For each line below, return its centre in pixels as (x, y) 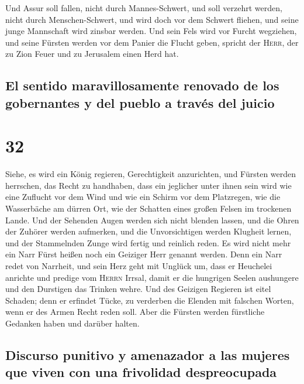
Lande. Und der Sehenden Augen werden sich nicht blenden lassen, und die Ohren (152, 220)
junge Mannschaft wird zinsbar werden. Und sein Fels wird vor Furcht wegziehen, (151, 31)
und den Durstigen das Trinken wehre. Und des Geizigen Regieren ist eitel (138, 289)
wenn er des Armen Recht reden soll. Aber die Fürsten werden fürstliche (135, 312)
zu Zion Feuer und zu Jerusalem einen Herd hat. (92, 54)
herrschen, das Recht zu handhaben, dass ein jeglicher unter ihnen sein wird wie (148, 185)
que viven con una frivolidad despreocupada (141, 372)
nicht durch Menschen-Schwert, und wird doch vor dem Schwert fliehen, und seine (152, 19)
